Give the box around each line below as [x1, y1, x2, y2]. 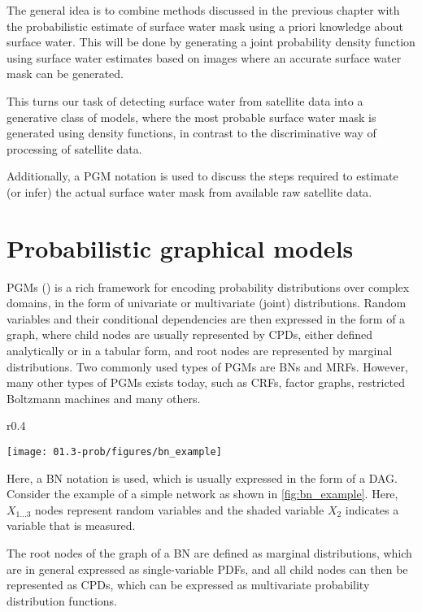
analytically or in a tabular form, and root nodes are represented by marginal [7, 342, 393, 359]
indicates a [345, 501, 399, 518]
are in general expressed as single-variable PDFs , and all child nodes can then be [7, 560, 408, 577]
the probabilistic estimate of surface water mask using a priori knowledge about [7, 17, 403, 34]
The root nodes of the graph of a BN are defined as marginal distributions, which [7, 545, 412, 562]
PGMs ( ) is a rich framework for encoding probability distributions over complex [7, 278, 410, 295]
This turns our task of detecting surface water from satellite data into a [7, 92, 363, 109]
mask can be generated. [7, 65, 124, 82]
